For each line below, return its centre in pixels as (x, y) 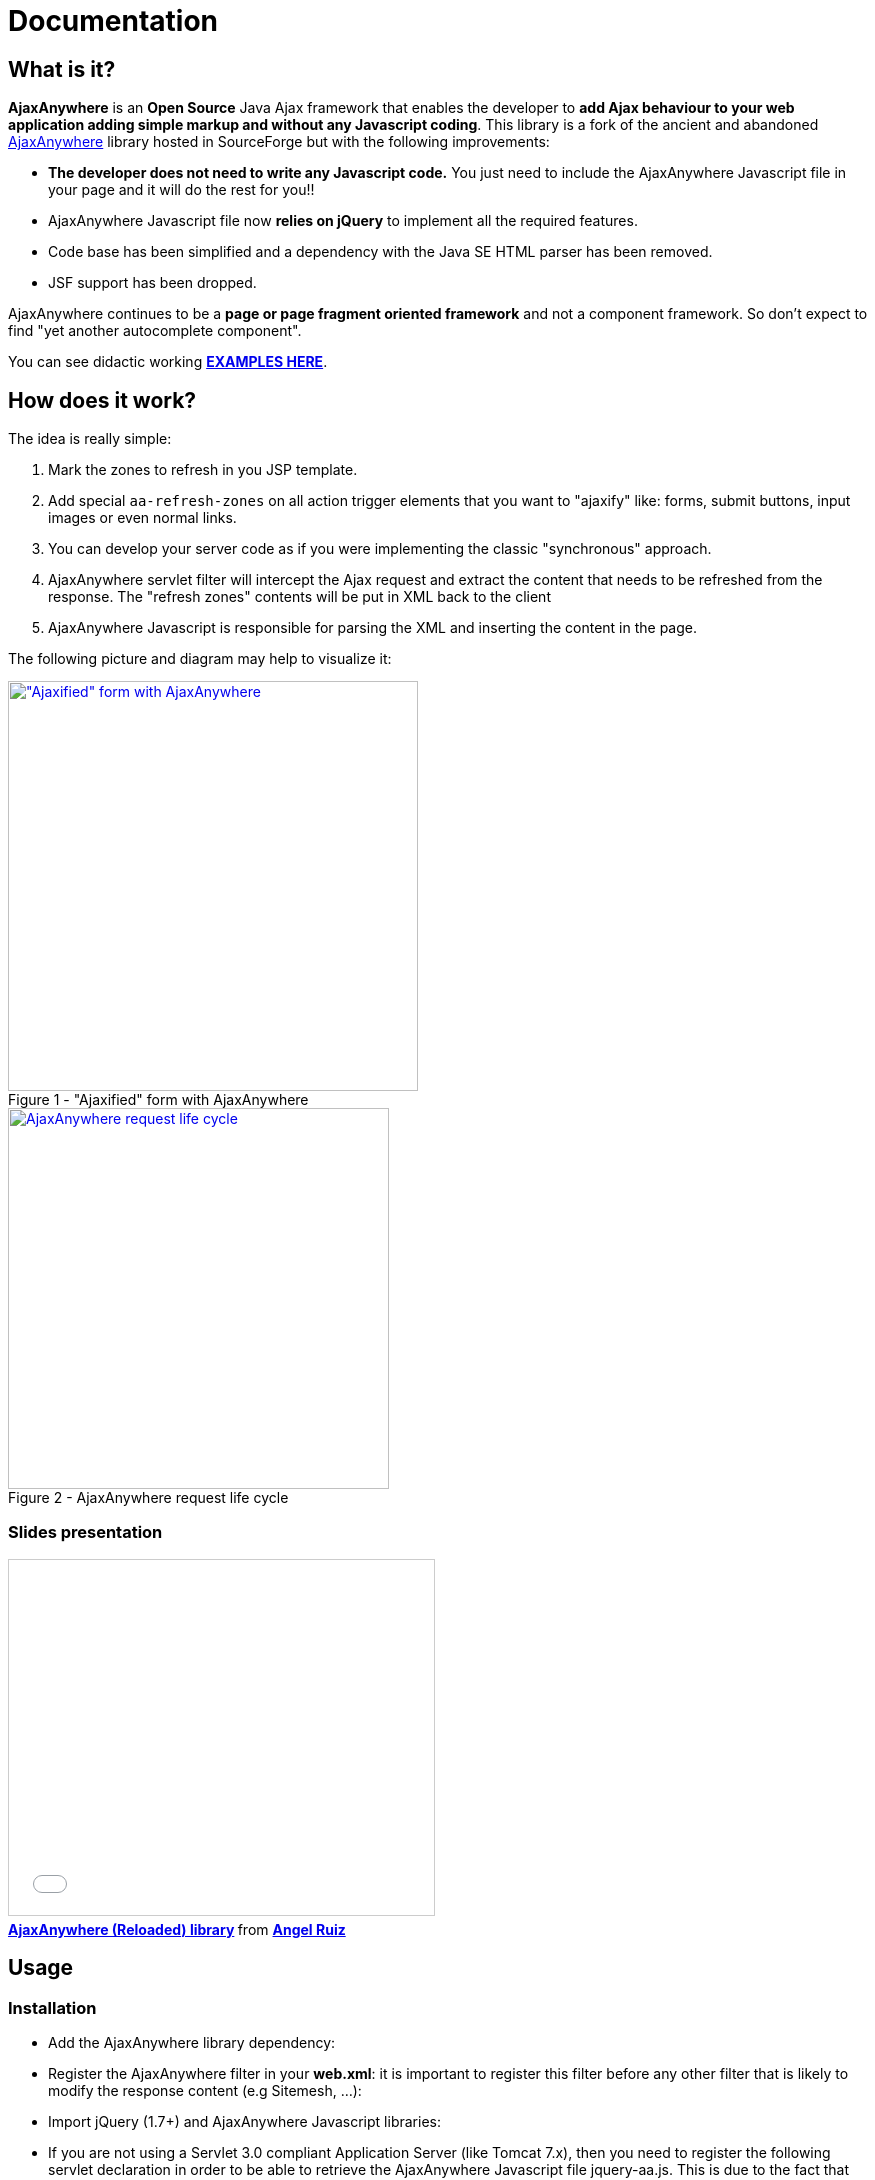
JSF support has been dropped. (152, 283)
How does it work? (102, 400)
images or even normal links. (142, 518)
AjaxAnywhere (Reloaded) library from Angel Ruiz (177, 1929)
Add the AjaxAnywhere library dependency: (192, 2042)
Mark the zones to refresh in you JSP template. (203, 470)
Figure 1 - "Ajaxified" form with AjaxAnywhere (158, 1100)
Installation (52, 2007)
